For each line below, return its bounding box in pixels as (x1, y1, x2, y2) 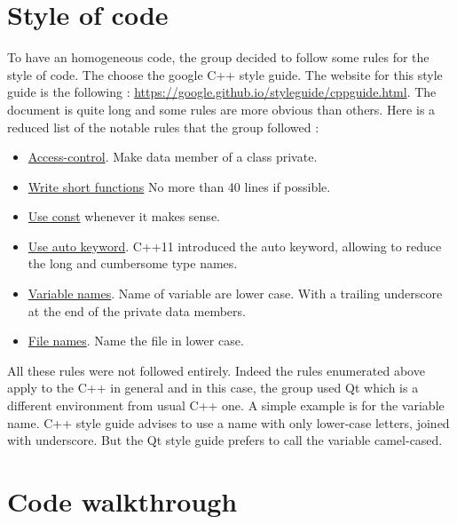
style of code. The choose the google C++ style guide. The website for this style (7, 65, 443, 83)
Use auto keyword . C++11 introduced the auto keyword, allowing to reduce (28, 236, 442, 255)
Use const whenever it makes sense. (28, 207, 220, 226)
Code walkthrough (7, 483, 238, 519)
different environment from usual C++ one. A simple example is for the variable (7, 396, 445, 415)
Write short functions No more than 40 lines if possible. (28, 177, 331, 195)
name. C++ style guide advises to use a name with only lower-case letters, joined (7, 413, 450, 432)
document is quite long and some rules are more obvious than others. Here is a (7, 99, 436, 118)
